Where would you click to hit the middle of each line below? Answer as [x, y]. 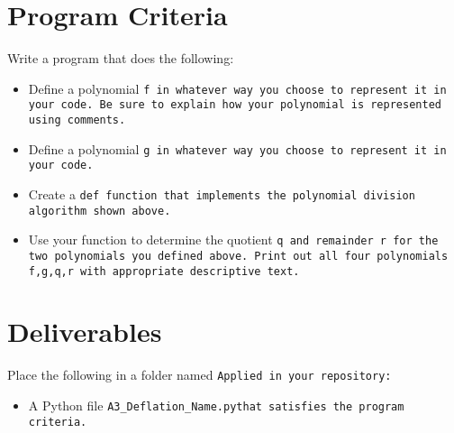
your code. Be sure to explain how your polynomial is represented [235, 105]
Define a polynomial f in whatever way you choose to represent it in [237, 88]
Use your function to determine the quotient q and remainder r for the [233, 240]
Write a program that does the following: [121, 58]
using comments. [77, 120]
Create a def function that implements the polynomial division [222, 194]
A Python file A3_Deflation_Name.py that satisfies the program [216, 405]
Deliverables [85, 332]
